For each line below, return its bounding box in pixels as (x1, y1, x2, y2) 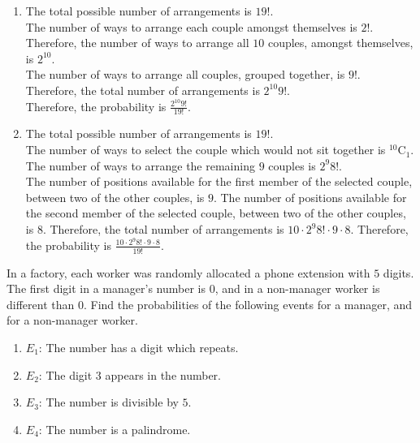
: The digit (38, 366, 93, 383)
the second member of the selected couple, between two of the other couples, (25, 204, 406, 221)
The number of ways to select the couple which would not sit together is (25, 141, 386, 158)
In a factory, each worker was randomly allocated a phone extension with (6, 264, 370, 281)
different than (6, 295, 75, 312)
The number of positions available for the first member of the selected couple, (25, 173, 413, 190)
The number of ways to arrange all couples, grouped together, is (25, 66, 345, 83)
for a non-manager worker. (6, 312, 138, 329)
